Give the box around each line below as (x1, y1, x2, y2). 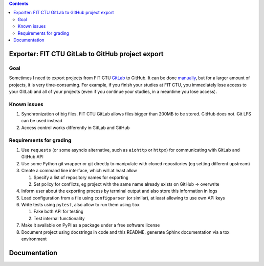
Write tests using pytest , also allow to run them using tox (21, 202, 140, 208)
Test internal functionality (33, 215, 85, 221)
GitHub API (21, 154, 44, 160)
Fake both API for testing (33, 208, 84, 215)
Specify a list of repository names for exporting (33, 174, 129, 180)
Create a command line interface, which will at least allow (21, 168, 137, 174)
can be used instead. (21, 118, 64, 124)
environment (21, 236, 47, 242)
